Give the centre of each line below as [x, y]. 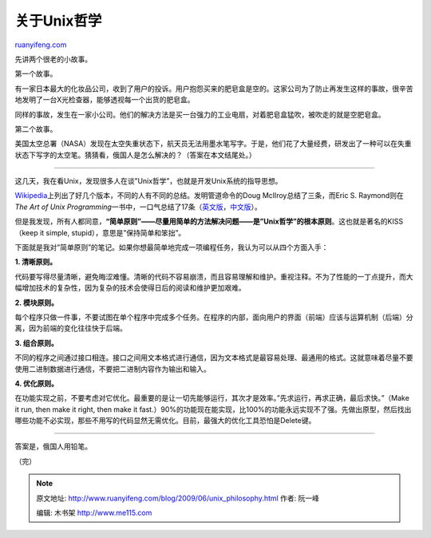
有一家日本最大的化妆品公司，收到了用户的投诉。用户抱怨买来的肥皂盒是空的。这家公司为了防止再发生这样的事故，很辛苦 [214, 89]
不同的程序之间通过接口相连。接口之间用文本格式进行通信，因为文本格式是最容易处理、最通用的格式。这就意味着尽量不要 [214, 358]
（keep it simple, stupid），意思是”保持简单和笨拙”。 [100, 232]
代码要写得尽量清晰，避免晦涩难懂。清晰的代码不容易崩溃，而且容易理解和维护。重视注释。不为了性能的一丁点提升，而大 [214, 276]
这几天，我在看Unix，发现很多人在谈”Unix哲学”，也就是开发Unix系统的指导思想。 [148, 181]
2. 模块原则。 [37, 303]
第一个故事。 [36, 74]
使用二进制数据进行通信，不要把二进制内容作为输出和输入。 [113, 369]
